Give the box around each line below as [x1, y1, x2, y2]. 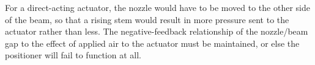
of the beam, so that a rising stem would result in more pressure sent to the [5, 13, 289, 26]
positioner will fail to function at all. [5, 49, 141, 61]
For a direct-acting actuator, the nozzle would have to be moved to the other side [5, 1, 310, 13]
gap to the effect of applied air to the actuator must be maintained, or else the [5, 36, 300, 49]
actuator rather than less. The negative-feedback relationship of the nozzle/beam [5, 25, 308, 38]
